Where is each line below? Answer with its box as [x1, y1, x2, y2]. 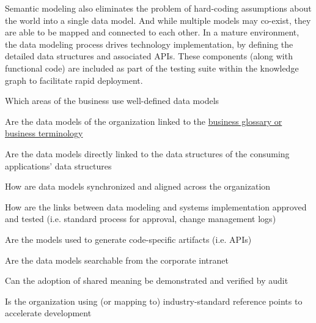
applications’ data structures [5, 159, 112, 172]
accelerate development [5, 306, 92, 319]
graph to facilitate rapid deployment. [5, 73, 143, 86]
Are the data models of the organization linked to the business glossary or [5, 114, 282, 127]
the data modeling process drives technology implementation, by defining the [5, 37, 293, 50]
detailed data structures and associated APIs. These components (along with [5, 50, 293, 62]
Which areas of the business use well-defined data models [5, 94, 219, 107]
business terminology [5, 127, 83, 139]
